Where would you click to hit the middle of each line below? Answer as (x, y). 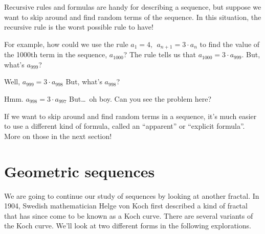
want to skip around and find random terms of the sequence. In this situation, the (133, 17)
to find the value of (230, 44)
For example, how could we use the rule (66, 44)
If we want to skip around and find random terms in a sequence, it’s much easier (130, 116)
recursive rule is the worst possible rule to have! (79, 27)
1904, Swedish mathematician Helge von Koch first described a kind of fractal (126, 206)
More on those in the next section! (58, 136)
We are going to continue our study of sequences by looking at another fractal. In (132, 195)
